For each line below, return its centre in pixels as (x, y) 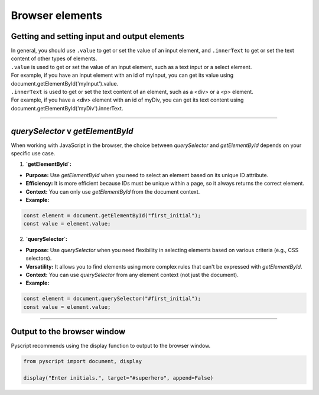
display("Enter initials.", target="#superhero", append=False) (118, 378)
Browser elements (57, 15)
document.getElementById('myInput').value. (65, 83)
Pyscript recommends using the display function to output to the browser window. (111, 346)
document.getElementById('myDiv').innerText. (67, 108)
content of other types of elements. (54, 58)
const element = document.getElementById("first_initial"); (112, 216)
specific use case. (33, 154)
